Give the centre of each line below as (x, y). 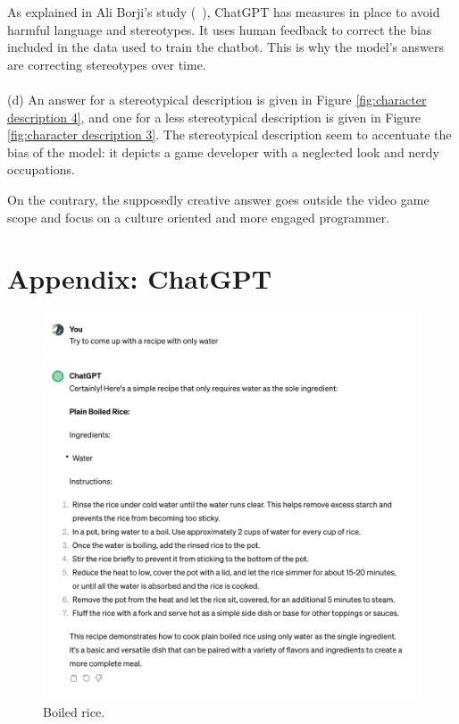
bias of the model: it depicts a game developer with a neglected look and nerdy (223, 152)
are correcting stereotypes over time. (107, 64)
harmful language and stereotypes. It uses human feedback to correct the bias (220, 29)
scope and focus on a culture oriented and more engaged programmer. (199, 217)
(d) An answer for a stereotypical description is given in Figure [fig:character (217, 99)
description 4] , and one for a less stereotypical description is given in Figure (214, 117)
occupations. (41, 169)
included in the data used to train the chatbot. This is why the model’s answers (225, 47)
